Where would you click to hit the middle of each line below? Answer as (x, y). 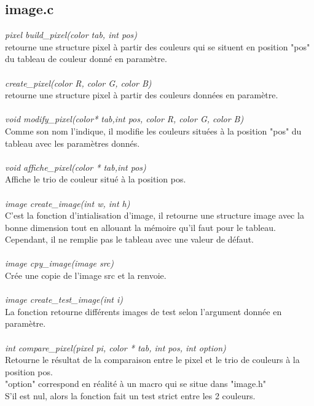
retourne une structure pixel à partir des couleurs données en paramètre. (142, 95)
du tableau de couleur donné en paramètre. (86, 59)
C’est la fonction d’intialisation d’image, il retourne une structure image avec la (155, 215)
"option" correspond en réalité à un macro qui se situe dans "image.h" (136, 384)
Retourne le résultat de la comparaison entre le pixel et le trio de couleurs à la (152, 360)
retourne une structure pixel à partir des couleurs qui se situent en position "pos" (158, 46)
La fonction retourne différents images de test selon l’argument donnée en (143, 311)
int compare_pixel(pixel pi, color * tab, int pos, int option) (116, 347)
